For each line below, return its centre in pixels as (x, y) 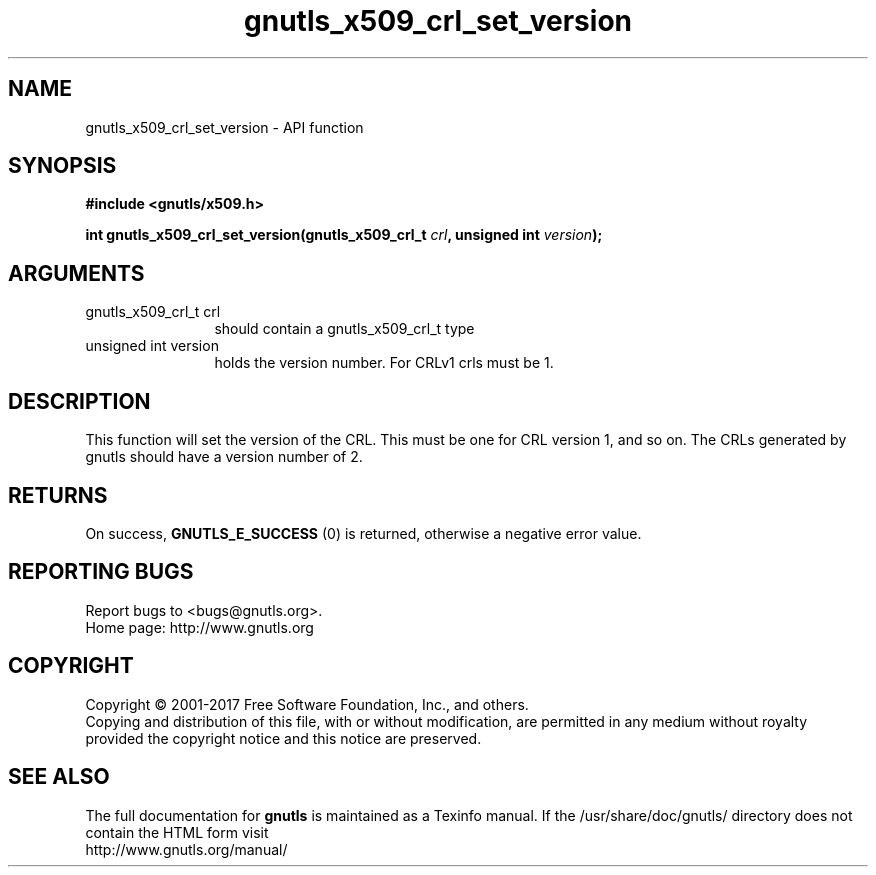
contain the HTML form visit (177, 832)
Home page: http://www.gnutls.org (199, 627)
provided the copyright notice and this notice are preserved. (283, 738)
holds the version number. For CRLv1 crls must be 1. (384, 363)
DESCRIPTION (79, 401)
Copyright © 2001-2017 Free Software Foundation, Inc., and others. (307, 704)
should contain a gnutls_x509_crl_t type (344, 329)
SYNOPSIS (62, 166)
